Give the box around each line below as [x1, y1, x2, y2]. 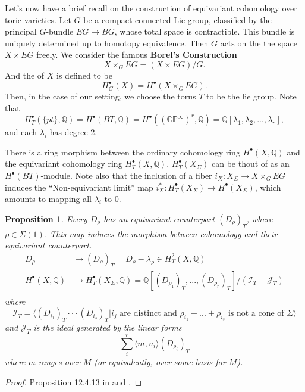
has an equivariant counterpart [103, 212, 215, 225]
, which [254, 181, 281, 193]
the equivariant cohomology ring [5, 157, 122, 170]
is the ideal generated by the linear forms [33, 321, 182, 334]
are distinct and [120, 309, 177, 318]
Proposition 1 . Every [5, 212, 87, 225]
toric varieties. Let [5, 13, 71, 26]
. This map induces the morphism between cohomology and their [44, 227, 278, 239]
